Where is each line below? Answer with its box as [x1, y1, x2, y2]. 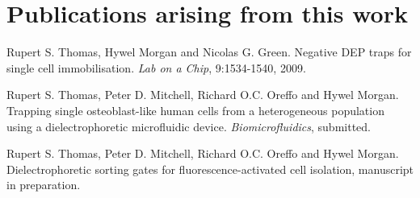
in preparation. [6, 176, 81, 193]
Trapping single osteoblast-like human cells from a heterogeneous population [6, 101, 384, 118]
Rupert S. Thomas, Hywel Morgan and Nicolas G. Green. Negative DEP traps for [6, 43, 412, 60]
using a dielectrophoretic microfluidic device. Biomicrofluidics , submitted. [6, 118, 371, 134]
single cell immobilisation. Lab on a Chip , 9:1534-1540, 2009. [6, 59, 306, 76]
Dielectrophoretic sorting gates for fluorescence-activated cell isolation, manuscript [6, 160, 414, 177]
